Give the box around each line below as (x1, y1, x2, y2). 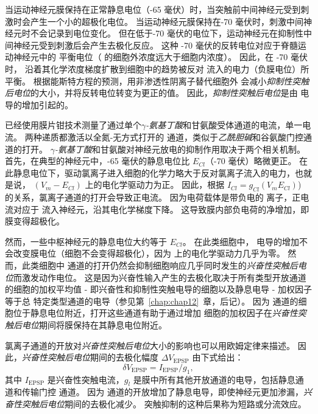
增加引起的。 (21, 98, 73, 111)
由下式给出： (192, 351, 244, 364)
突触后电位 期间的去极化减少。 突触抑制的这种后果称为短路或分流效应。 (21, 398, 306, 410)
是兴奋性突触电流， (47, 373, 124, 385)
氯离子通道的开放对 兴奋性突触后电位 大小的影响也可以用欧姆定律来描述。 (5, 339, 295, 351)
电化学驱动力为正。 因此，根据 (102, 178, 225, 191)
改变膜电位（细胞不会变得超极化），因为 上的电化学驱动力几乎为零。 (13, 247, 285, 260)
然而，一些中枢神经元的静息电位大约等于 (5, 235, 167, 247)
